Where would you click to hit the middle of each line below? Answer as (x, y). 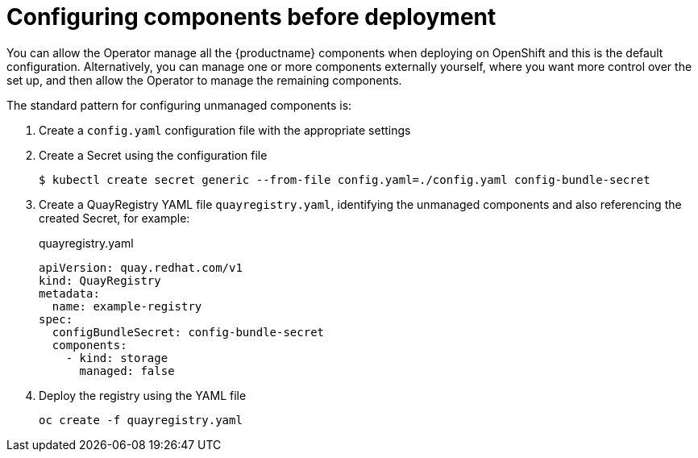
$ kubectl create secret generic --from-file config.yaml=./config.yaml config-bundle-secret (345, 179)
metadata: (69, 293)
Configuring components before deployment (251, 17)
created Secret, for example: (114, 218)
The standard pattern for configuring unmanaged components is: (179, 105)
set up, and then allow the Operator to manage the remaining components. (204, 80)
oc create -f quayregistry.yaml (141, 420)
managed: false (127, 371)
